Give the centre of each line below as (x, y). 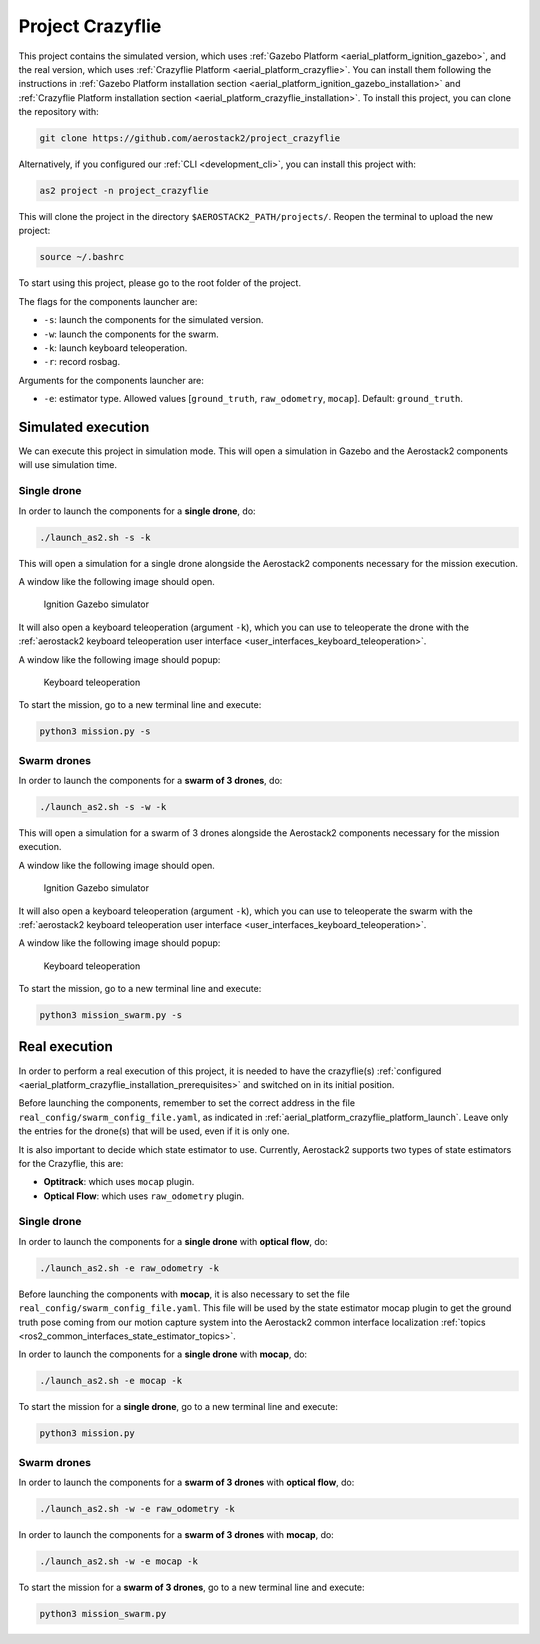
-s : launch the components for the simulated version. (153, 320)
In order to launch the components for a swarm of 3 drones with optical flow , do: (186, 1482)
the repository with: (58, 112)
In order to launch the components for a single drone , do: (137, 511)
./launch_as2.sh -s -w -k (103, 806)
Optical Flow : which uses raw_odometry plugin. (144, 1196)
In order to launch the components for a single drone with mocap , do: (163, 1354)
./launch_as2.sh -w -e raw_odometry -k (137, 1509)
